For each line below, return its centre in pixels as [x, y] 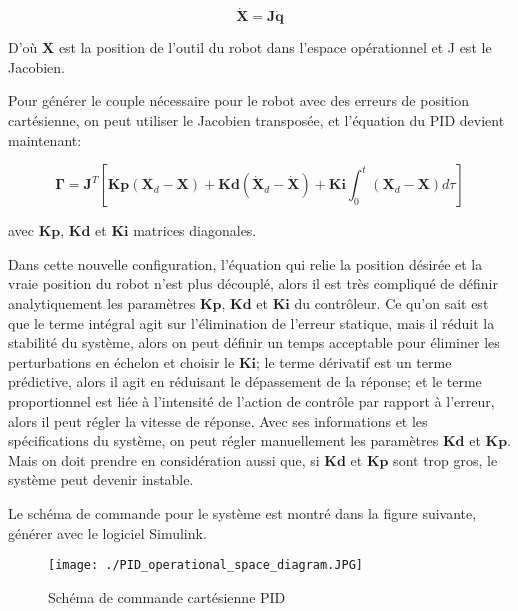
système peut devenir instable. [101, 479]
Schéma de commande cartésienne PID [167, 596]
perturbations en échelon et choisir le [121, 361]
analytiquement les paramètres [102, 302]
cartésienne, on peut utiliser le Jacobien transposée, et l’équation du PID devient [256, 120]
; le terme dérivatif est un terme [353, 361]
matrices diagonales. [195, 230]
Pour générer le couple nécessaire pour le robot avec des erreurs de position [238, 100]
